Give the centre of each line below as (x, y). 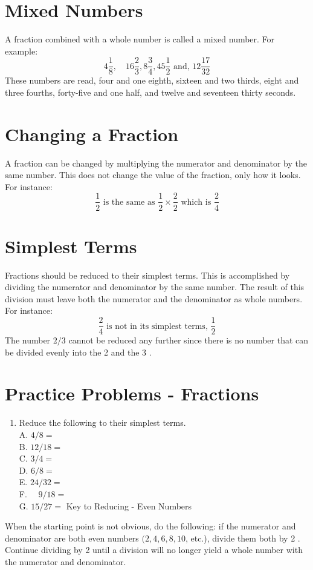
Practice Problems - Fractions (132, 393)
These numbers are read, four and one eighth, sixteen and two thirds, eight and (152, 80)
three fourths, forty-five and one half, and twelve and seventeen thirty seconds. (150, 92)
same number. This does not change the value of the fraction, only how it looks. (153, 175)
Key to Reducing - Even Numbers (129, 505)
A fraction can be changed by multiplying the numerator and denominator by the (156, 163)
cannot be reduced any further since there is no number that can (189, 340)
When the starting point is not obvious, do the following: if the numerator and (150, 526)
